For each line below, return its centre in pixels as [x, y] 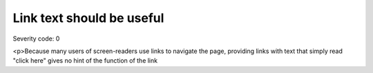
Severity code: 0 [36, 39]
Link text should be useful [88, 18]
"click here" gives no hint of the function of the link [85, 61]
